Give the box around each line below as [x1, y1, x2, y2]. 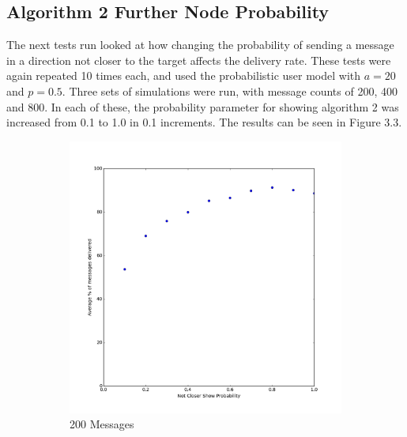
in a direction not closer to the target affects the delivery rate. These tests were [6, 51, 391, 68]
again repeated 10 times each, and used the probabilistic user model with [6, 67, 361, 84]
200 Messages [70, 416, 134, 432]
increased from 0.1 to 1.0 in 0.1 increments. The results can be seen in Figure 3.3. [6, 114, 402, 130]
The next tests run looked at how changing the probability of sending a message [6, 36, 394, 53]
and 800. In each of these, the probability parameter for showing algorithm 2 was [6, 98, 399, 115]
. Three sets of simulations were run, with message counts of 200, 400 [62, 82, 398, 99]
